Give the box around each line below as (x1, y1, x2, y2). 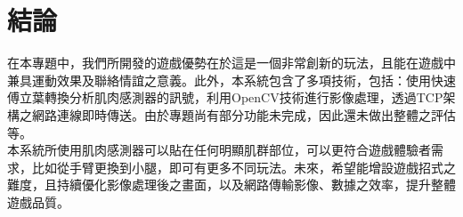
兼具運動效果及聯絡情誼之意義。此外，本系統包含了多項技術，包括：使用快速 (7, 70, 456, 89)
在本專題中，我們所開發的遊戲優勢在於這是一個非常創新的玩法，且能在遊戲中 (7, 53, 456, 72)
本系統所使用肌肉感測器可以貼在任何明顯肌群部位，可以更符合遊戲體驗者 (7, 141, 431, 159)
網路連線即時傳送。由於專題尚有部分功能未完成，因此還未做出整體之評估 (31, 105, 456, 124)
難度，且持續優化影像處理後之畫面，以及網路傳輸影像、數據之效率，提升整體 (7, 175, 456, 194)
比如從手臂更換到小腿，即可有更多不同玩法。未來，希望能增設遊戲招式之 (31, 157, 456, 176)
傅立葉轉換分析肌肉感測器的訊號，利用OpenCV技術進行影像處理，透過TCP (7, 88, 443, 107)
